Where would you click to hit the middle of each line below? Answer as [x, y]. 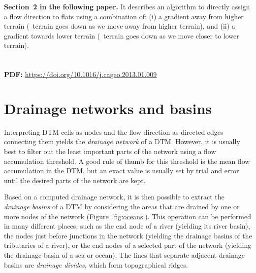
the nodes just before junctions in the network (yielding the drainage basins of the [128, 235]
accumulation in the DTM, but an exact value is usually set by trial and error [122, 171]
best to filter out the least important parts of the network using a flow [110, 151]
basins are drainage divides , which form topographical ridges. [96, 264]
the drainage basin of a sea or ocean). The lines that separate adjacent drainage [124, 255]
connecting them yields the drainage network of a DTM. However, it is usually [122, 141]
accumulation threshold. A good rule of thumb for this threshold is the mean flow [127, 161]
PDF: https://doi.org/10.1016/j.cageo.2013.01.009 [80, 74]
